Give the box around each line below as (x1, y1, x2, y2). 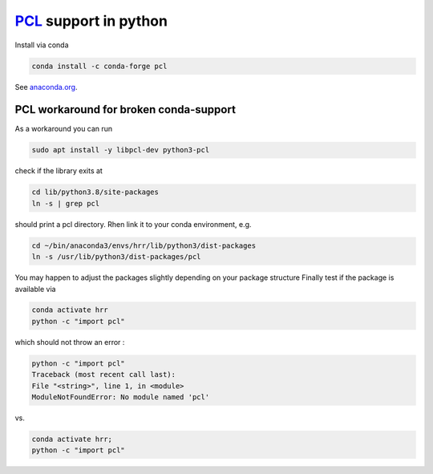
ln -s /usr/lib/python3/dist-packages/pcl (31, 253, 201, 261)
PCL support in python (14, 12, 168, 30)
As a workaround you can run (14, 124, 113, 134)
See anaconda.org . (14, 82, 78, 91)
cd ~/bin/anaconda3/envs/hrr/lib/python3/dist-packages (31, 241, 257, 250)
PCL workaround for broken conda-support (14, 103, 237, 116)
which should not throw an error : (14, 337, 125, 346)
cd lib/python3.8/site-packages (31, 188, 160, 196)
